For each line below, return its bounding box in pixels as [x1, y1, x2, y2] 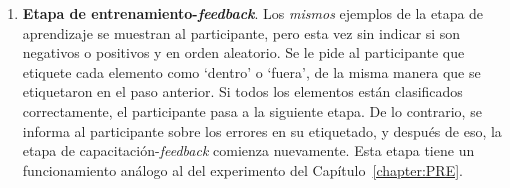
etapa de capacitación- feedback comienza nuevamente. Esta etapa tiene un [22, 140, 475, 161]
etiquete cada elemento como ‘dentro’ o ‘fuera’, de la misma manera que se [22, 61, 481, 82]
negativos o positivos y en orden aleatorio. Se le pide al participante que [22, 42, 465, 63]
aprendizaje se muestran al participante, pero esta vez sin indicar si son [22, 22, 461, 43]
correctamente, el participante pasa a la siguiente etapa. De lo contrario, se [22, 100, 482, 121]
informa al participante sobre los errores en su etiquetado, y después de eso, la [22, 120, 502, 141]
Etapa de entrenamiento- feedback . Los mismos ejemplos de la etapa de [22, 3, 484, 23]
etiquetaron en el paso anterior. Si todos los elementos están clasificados [22, 81, 463, 102]
